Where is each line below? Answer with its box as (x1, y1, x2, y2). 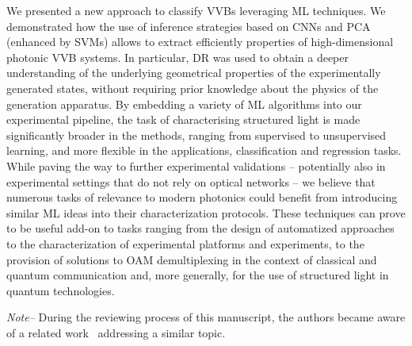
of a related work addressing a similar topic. (6, 324, 226, 340)
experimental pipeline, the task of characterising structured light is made (6, 111, 360, 128)
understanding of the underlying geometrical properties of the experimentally (6, 64, 381, 81)
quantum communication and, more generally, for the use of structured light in (6, 267, 389, 283)
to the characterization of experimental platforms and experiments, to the (6, 235, 364, 252)
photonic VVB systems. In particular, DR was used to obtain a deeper (6, 48, 349, 65)
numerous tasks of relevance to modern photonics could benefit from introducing (6, 189, 398, 206)
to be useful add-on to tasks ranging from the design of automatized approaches (6, 220, 395, 236)
